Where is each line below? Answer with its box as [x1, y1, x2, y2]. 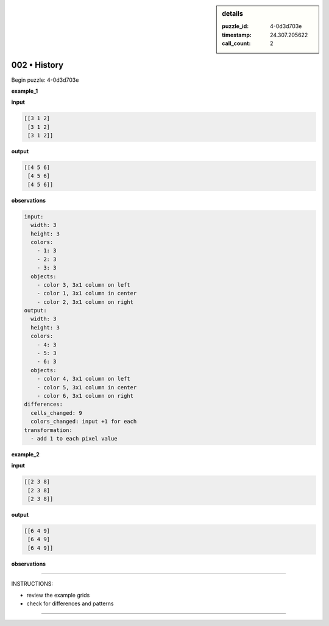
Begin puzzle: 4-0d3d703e [11, 76, 79, 84]
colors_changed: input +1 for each [30, 418, 137, 425]
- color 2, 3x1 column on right [37, 298, 134, 305]
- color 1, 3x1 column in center [37, 290, 137, 297]
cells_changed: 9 [30, 409, 82, 416]
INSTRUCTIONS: [11, 580, 53, 588]
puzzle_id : [222, 23, 249, 30]
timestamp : [222, 31, 252, 38]
